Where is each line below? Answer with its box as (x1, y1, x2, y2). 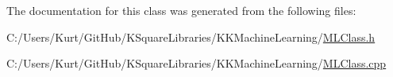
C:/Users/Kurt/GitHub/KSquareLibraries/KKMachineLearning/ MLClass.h (6, 28, 376, 45)
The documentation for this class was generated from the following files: (6, 2, 356, 18)
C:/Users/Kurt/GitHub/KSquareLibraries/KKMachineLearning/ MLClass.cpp (6, 55, 387, 71)
